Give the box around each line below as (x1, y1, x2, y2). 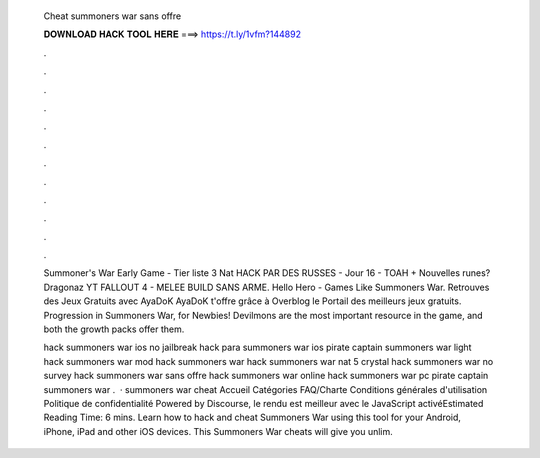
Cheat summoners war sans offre (43, 10, 182, 22)
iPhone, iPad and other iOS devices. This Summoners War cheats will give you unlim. (43, 425, 394, 437)
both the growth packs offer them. (43, 323, 185, 335)
